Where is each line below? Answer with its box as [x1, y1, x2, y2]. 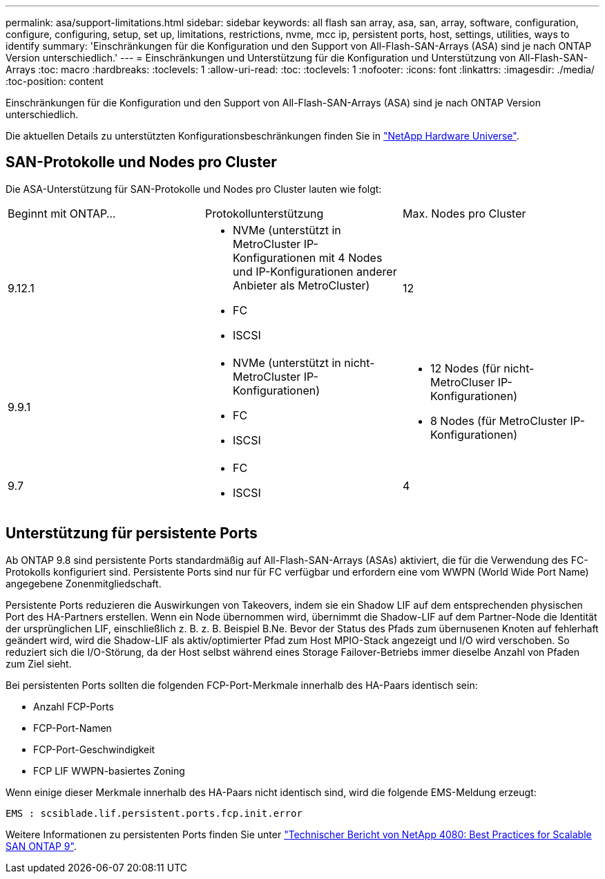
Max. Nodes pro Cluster [402, 206, 526, 220]
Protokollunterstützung [204, 206, 324, 220]
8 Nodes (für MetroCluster [430, 413, 568, 428]
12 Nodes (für [430, 361, 501, 375]
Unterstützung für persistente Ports [6, 524, 258, 542]
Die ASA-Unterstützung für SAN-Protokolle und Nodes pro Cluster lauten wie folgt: [6, 182, 382, 195]
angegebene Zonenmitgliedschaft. [6, 577, 162, 589]
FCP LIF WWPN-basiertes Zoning [33, 764, 185, 777]
